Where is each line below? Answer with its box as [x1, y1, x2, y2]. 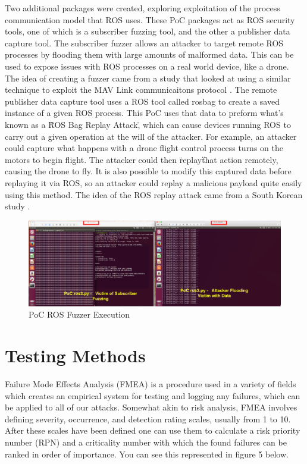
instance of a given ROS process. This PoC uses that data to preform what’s [5, 106, 284, 119]
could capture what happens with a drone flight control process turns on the [5, 142, 283, 154]
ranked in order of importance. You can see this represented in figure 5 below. [5, 447, 289, 460]
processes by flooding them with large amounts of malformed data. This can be [5, 48, 294, 61]
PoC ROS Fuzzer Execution [29, 308, 130, 321]
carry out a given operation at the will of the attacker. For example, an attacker [5, 130, 297, 142]
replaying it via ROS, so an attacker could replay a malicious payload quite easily [5, 176, 302, 189]
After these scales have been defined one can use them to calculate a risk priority [5, 424, 300, 437]
